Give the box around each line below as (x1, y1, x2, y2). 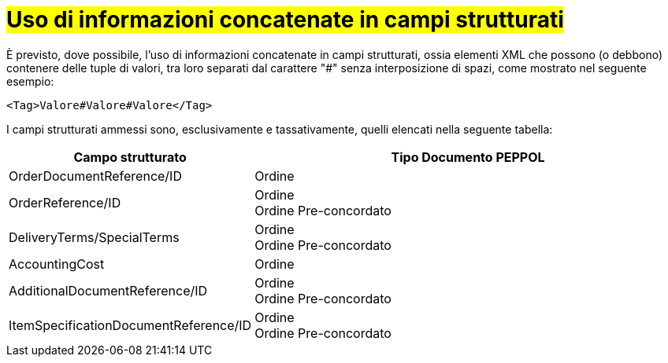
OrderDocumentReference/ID (9, 167, 182, 184)
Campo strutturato (73, 148, 187, 165)
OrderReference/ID (9, 194, 121, 211)
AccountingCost (9, 255, 105, 272)
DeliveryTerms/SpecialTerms (9, 229, 180, 245)
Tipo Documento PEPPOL (391, 148, 545, 165)
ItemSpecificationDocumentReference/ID (9, 317, 252, 333)
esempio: (6, 74, 54, 88)
